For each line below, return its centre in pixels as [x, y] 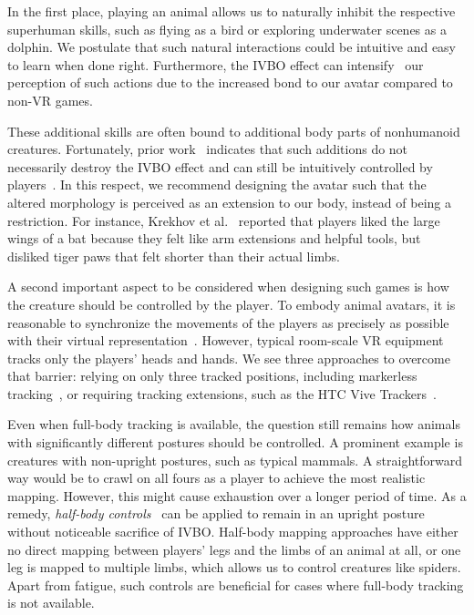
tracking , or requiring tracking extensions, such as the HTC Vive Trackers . [222, 393]
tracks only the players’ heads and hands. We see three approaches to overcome [229, 358]
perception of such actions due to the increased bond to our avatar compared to [230, 82]
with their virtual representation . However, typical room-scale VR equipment [226, 340]
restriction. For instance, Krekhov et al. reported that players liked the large [224, 220]
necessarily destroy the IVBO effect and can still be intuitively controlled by [220, 166]
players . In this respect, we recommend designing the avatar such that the [217, 184]
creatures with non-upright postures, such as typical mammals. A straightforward [235, 460]
